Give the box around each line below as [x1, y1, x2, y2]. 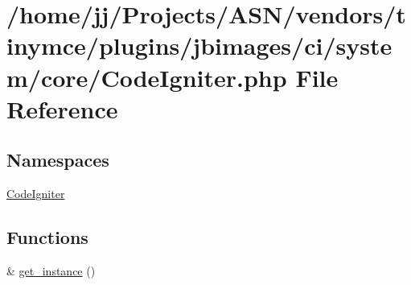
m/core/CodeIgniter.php [6, 60, 287, 93]
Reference [6, 92, 118, 125]
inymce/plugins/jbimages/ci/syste [6, 29, 393, 62]
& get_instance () [6, 262, 96, 279]
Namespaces [6, 147, 109, 172]
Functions [6, 225, 88, 250]
